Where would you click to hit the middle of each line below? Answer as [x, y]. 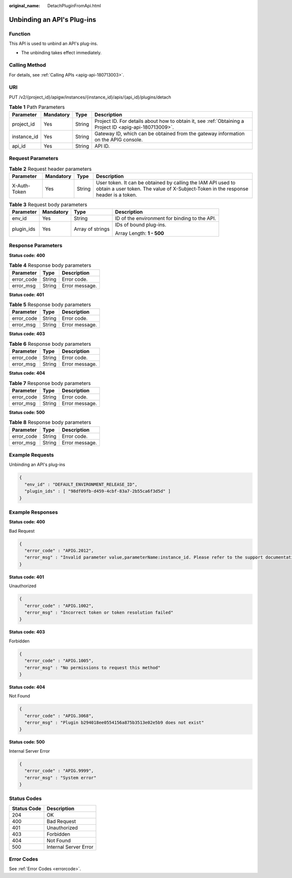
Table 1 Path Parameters [37, 107]
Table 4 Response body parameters [50, 265]
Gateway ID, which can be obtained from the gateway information [169, 133]
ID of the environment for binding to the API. [166, 219]
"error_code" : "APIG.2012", [59, 551]
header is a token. [116, 195]
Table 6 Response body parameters [50, 344]
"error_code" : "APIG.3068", [59, 716]
